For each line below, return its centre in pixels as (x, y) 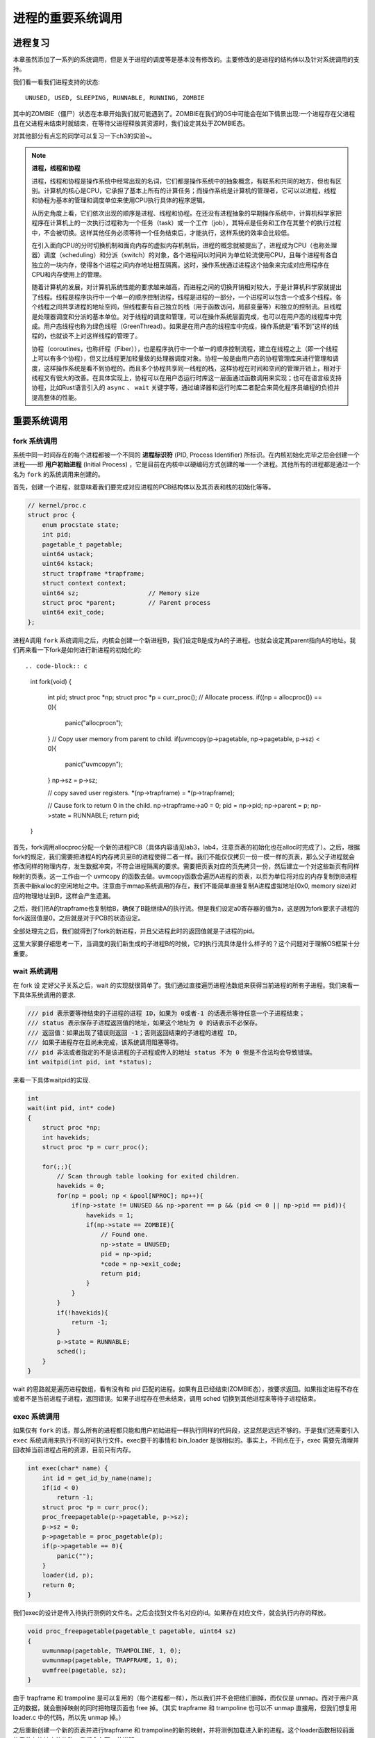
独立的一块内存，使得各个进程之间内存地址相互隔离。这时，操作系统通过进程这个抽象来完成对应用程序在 (181, 265)
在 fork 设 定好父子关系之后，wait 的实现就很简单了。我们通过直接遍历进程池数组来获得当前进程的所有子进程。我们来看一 (186, 985)
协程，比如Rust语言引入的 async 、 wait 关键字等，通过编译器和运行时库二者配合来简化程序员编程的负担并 (185, 388)
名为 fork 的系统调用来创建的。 (58, 474)
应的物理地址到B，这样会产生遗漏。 (64, 895)
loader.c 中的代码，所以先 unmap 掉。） (69, 1717)
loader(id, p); (68, 1575)
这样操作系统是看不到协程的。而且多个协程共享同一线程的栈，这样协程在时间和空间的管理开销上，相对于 (192, 368)
